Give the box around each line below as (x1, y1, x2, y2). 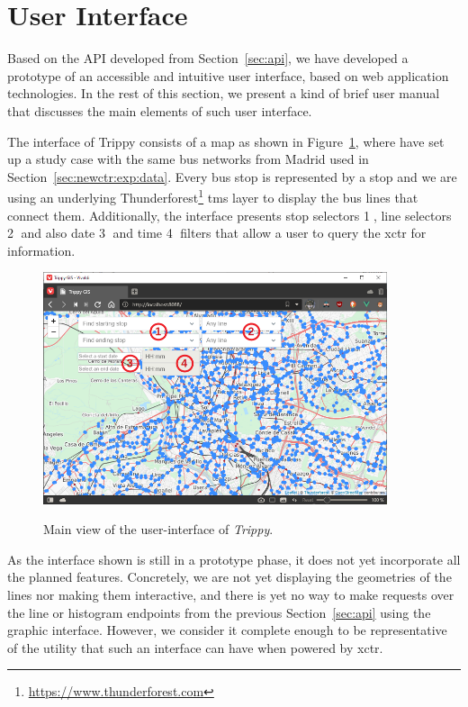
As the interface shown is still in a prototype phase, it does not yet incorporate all (7, 549, 461, 568)
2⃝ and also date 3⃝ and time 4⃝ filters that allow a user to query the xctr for (7, 223, 427, 242)
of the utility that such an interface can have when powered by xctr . (7, 638, 383, 657)
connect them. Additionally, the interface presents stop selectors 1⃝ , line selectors (7, 205, 452, 224)
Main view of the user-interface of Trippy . (43, 520, 274, 539)
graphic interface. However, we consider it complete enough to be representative (7, 621, 447, 639)
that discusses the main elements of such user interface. (7, 101, 312, 120)
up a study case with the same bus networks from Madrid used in (7, 150, 369, 168)
